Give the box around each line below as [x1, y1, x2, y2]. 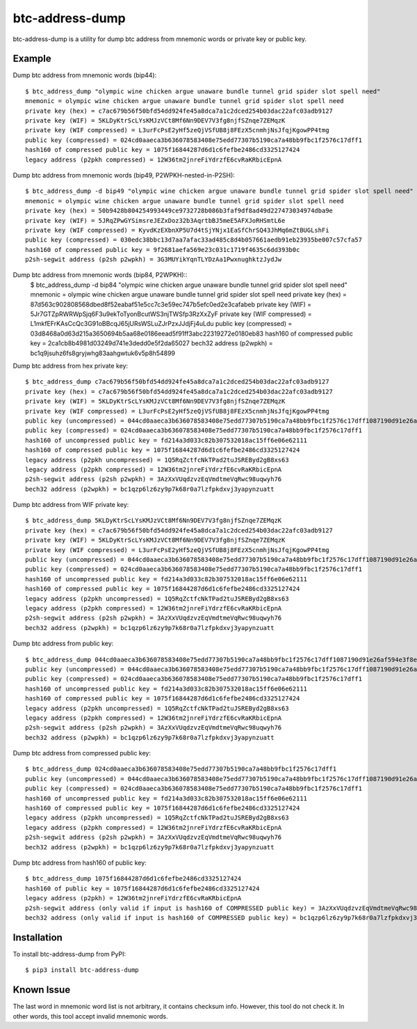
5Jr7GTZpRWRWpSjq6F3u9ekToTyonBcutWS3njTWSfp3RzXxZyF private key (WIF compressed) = [30, 310, 312, 318]
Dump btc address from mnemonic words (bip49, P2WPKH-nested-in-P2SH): [13, 171, 236, 179]
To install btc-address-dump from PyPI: [13, 950, 126, 958]
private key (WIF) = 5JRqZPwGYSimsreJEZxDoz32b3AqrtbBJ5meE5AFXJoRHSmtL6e [25, 217, 286, 224]
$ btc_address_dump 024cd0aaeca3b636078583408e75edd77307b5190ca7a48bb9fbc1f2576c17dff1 [25, 765, 337, 773]
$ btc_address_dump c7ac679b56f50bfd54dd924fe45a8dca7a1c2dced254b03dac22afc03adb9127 [25, 378, 329, 386]
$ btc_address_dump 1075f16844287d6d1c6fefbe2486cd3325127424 [25, 874, 242, 883]
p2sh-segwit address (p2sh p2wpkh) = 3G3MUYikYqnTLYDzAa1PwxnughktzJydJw [25, 256, 282, 264]
